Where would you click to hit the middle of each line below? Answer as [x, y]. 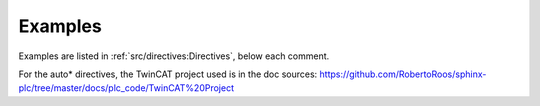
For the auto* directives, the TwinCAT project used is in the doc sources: [168, 74]
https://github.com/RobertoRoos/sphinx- [403, 74]
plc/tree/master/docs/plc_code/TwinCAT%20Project [126, 88]
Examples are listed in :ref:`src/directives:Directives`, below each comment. [174, 56]
